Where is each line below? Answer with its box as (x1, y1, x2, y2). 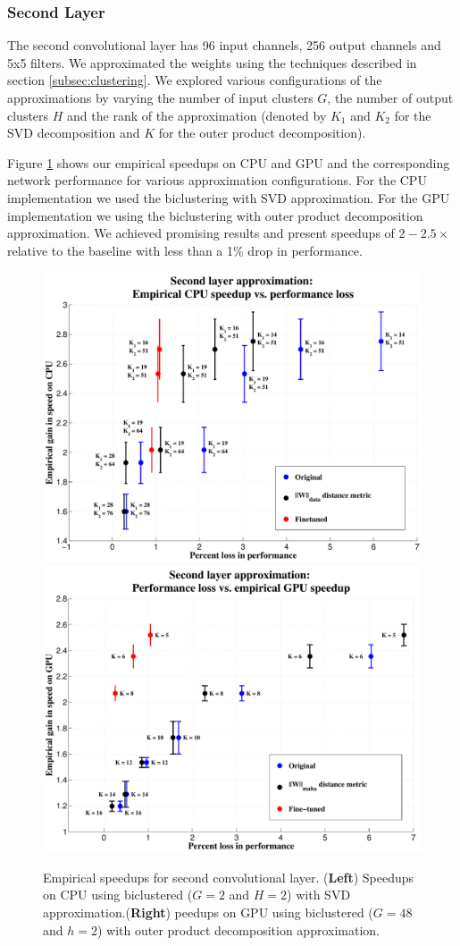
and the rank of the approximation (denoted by (67, 106, 327, 124)
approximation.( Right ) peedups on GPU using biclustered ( (43, 903, 373, 921)
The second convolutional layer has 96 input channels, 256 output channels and (7, 36, 441, 55)
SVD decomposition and (7, 123, 140, 142)
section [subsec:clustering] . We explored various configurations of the (7, 71, 382, 89)
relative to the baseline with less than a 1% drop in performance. (7, 241, 363, 259)
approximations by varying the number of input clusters (7, 89, 314, 106)
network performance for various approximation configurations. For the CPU (7, 171, 427, 190)
